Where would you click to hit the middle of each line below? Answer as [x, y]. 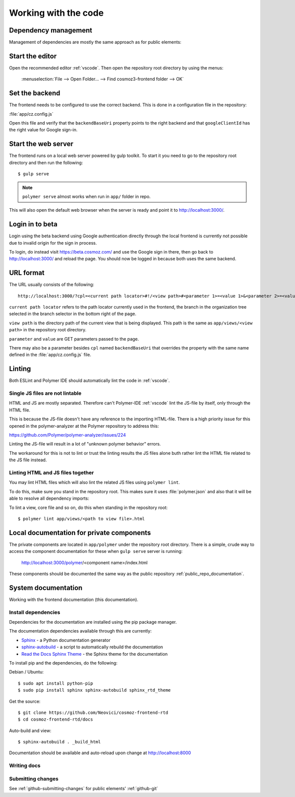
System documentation [46, 588]
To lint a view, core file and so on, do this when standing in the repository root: [88, 508]
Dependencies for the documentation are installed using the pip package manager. [93, 622]
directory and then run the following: [46, 162]
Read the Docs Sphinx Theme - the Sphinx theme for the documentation [95, 654]
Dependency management [51, 30]
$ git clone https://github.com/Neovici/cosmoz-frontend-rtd [93, 712]
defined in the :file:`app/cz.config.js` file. [50, 355]
